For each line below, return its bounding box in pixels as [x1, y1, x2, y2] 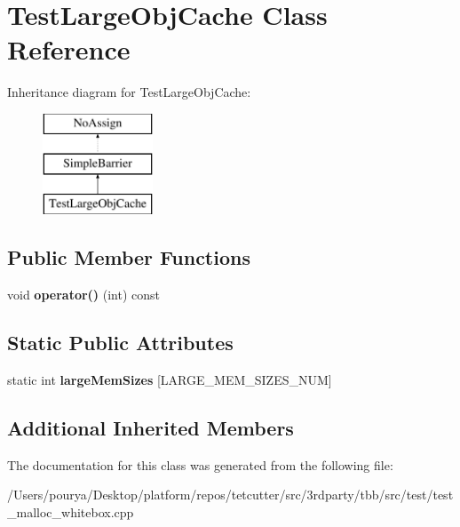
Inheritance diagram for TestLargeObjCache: [7, 83, 251, 101]
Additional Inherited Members [7, 413, 294, 441]
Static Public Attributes [7, 329, 234, 356]
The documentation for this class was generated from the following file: [7, 455, 393, 474]
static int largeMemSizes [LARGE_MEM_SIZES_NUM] [7, 370, 332, 388]
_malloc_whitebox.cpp [7, 502, 134, 521]
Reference [7, 31, 131, 68]
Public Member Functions [7, 244, 250, 271]
